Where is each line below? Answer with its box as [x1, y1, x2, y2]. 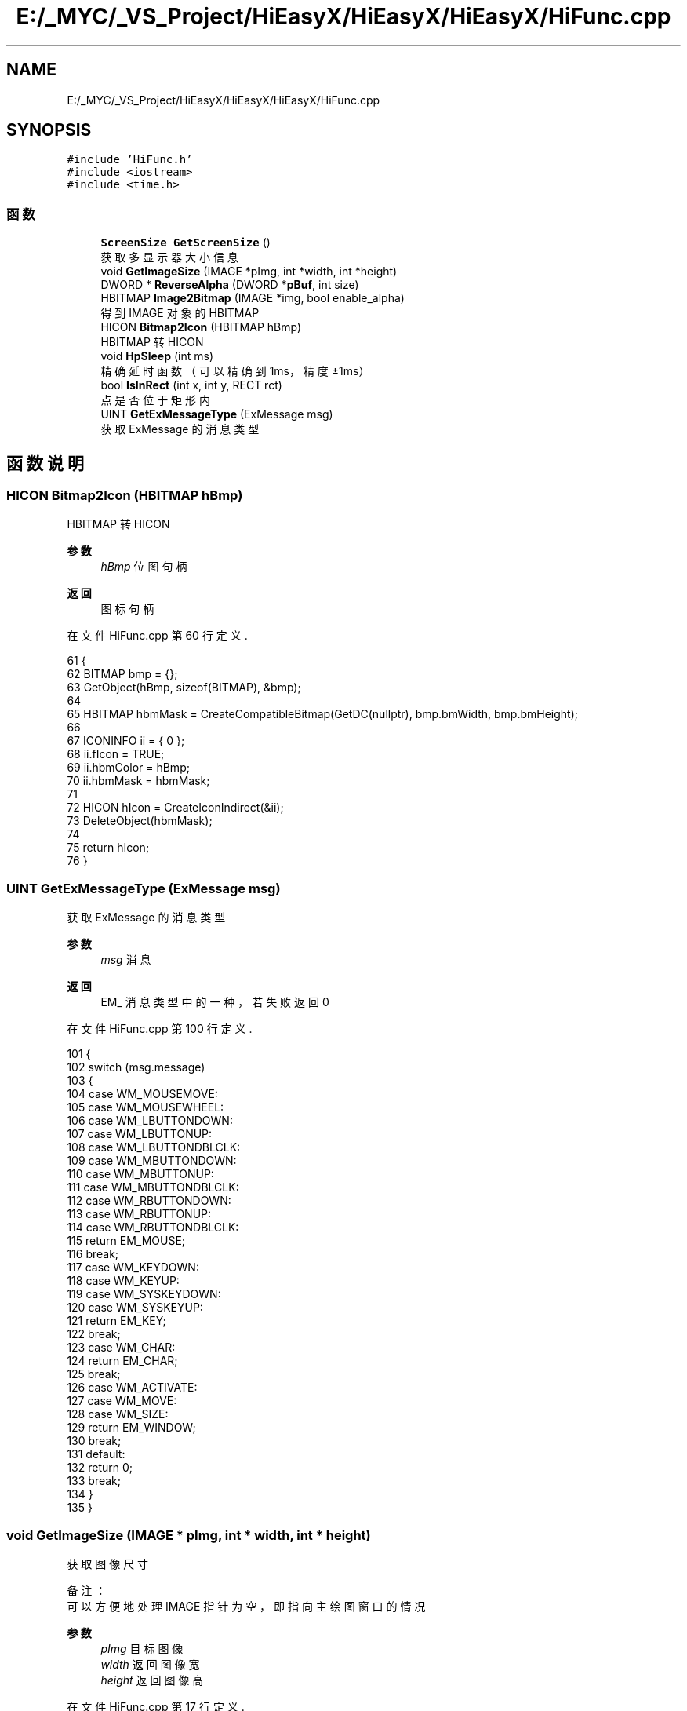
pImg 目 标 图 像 [100, 1641, 184, 1655]
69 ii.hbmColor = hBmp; [67, 761, 190, 775]
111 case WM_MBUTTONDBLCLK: [67, 1180, 239, 1195]
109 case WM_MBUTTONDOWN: [67, 1154, 237, 1168]
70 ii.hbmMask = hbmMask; [67, 774, 210, 788]
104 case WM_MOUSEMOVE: [67, 1087, 218, 1101]
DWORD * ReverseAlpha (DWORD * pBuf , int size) [100, 278, 359, 292]
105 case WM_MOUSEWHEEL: [67, 1100, 224, 1115]
